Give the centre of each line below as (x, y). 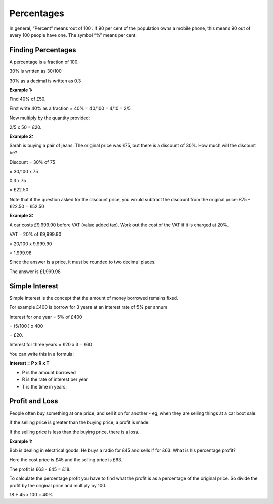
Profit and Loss (34, 401)
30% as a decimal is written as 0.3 (45, 81)
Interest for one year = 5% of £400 (46, 317)
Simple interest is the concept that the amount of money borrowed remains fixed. (94, 298)
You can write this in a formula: (42, 354)
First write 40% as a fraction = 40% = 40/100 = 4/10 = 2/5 (70, 108)
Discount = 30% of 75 (32, 162)
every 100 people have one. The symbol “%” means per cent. (73, 35)
